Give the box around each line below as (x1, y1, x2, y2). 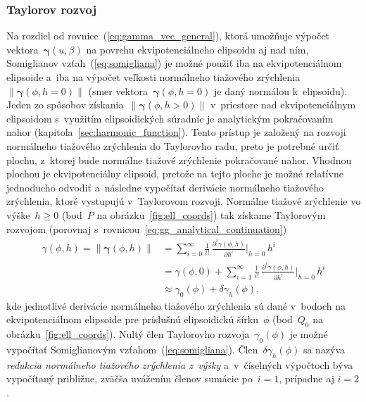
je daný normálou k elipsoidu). (213, 83, 348, 98)
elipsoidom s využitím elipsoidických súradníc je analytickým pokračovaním (6, 111, 334, 125)
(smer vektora (88, 83, 149, 98)
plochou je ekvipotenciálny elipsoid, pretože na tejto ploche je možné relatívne (6, 166, 343, 181)
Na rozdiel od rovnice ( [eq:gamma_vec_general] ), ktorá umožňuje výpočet (6, 28, 330, 43)
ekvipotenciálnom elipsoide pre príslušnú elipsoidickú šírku (6, 312, 258, 327)
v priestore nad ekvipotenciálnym (210, 97, 356, 112)
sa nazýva (303, 341, 346, 356)
